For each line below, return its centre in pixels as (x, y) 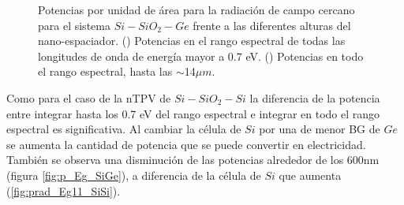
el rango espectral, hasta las (105, 71)
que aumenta (310, 175)
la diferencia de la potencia (315, 97)
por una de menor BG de (320, 129)
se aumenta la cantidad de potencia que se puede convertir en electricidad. (186, 144)
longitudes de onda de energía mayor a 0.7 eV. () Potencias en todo (201, 56)
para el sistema (74, 25)
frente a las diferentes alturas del (272, 25)
